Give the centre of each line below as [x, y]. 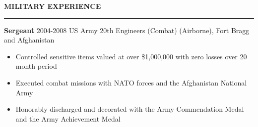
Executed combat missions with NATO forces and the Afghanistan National [131, 82]
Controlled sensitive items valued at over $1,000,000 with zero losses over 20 [131, 56]
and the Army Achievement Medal [68, 118]
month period [36, 66]
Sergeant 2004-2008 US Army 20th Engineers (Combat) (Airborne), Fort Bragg [127, 30]
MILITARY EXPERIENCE [53, 6]
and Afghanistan [29, 40]
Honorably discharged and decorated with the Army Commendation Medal [130, 109]
